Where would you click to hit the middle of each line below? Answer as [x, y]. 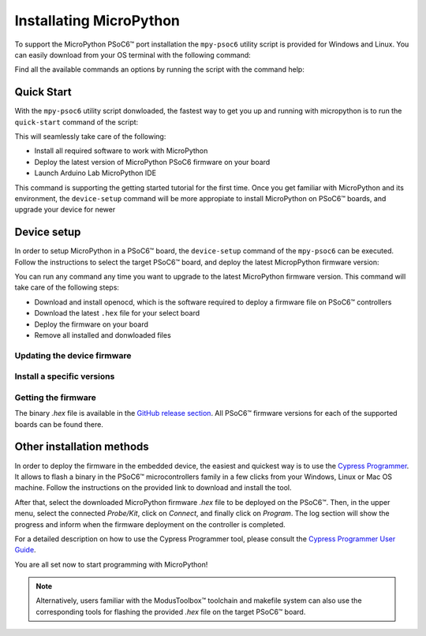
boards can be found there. [59, 424]
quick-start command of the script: [77, 122]
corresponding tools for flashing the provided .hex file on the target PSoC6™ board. [171, 612]
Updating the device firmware [73, 355]
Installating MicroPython [97, 21]
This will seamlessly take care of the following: [90, 137]
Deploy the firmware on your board [92, 324]
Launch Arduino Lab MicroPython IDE [95, 173]
